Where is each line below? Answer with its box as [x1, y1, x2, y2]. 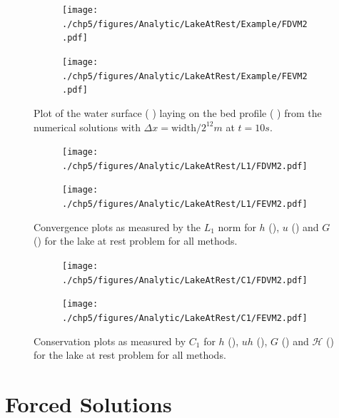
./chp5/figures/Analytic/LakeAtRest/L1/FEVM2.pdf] [62, 199, 308, 210]
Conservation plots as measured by [34, 333, 186, 348]
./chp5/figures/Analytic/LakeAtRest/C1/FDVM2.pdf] [62, 275, 308, 285]
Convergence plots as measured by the [34, 219, 201, 234]
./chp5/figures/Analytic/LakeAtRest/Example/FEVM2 [62, 71, 308, 81]
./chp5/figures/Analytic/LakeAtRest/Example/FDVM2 [62, 19, 308, 29]
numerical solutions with [34, 119, 141, 134]
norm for [218, 219, 256, 234]
